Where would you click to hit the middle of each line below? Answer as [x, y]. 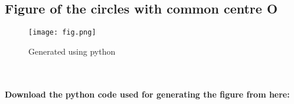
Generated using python [72, 51]
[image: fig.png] [62, 33]
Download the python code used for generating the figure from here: [147, 94]
